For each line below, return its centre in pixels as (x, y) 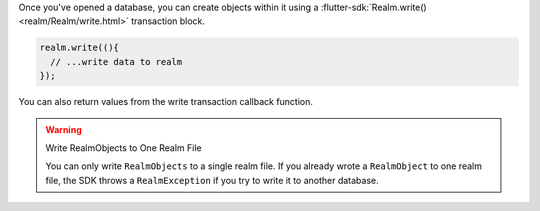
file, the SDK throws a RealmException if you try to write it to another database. (212, 180)
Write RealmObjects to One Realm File (123, 147)
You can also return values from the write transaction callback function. (166, 102)
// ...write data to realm (116, 61)
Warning (63, 129)
